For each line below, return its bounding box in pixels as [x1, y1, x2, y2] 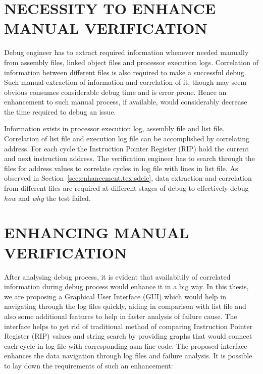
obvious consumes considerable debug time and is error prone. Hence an [4, 86, 227, 97]
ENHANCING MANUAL [4, 222, 189, 243]
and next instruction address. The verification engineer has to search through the [4, 153, 255, 164]
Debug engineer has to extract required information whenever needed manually [4, 47, 249, 58]
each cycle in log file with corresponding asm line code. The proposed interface [4, 340, 247, 351]
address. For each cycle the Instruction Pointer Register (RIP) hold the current [4, 143, 249, 153]
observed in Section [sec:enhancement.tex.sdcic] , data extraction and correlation [4, 173, 252, 183]
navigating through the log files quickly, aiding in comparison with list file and [4, 301, 246, 311]
